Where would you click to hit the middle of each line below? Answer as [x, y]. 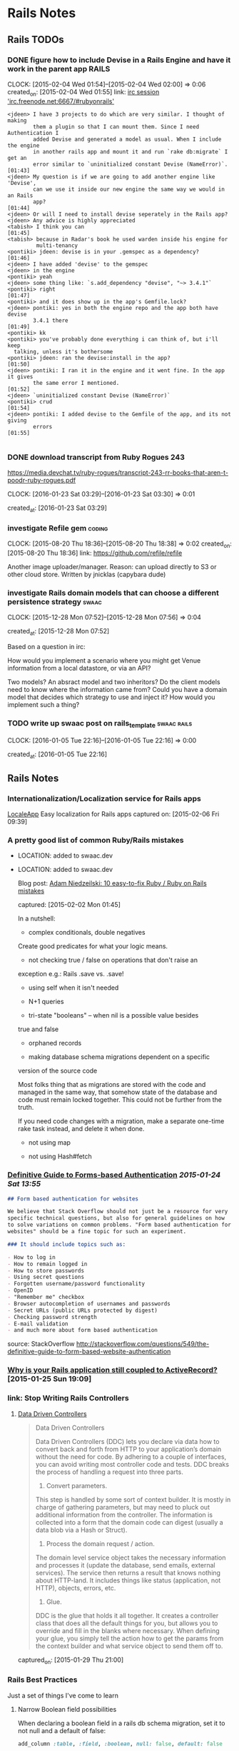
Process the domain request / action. [100, 1543]
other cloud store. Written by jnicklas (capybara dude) [87, 574]
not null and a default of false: [61, 1730]
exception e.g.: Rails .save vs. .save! [71, 974]
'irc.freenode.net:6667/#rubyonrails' [61, 101]
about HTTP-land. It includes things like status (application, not [128, 1580]
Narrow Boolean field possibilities [67, 1709]
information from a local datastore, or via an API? [79, 668]
